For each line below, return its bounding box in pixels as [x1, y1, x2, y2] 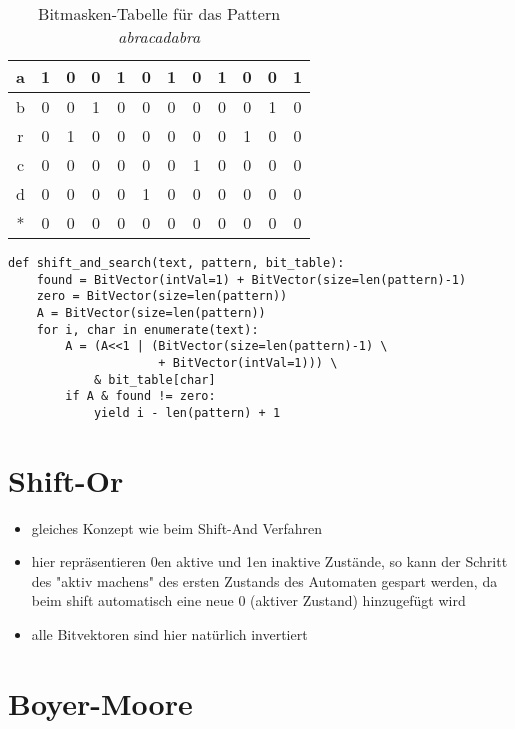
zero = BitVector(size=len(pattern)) [36, 289, 288, 304]
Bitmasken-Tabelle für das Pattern [38, 2, 281, 25]
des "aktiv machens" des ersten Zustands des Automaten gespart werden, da [31, 570, 498, 591]
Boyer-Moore [8, 682, 193, 723]
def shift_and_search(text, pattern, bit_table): [8, 256, 345, 270]
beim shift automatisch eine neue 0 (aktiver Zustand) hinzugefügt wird [31, 590, 466, 611]
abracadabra [117, 25, 201, 48]
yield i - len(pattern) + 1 [93, 405, 281, 420]
